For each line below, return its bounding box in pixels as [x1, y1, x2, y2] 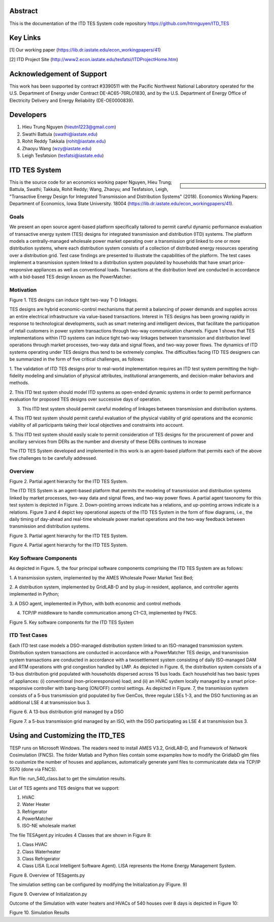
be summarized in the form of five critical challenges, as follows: [9, 356, 145, 362]
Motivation [9, 286, 37, 293]
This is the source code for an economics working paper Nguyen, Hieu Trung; [9, 179, 173, 185]
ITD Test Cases [9, 632, 48, 639]
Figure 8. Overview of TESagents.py [9, 872, 85, 878]
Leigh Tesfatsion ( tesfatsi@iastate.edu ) [22, 152, 104, 158]
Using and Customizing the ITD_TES [9, 731, 125, 740]
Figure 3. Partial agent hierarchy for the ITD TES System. [9, 533, 128, 539]
